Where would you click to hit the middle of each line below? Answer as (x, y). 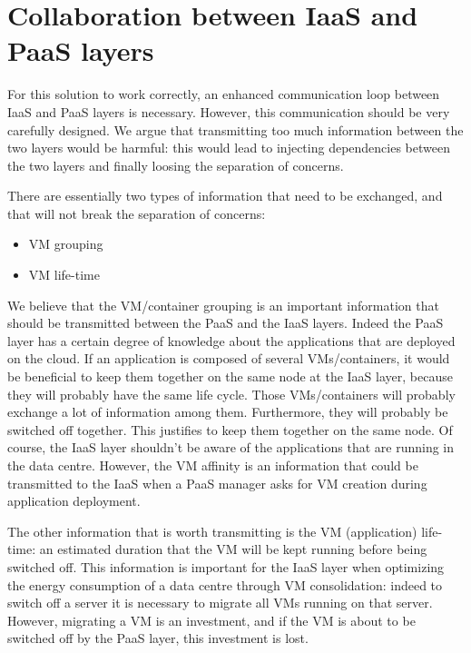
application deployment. (74, 501)
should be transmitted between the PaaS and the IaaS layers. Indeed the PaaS (226, 323)
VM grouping (66, 244)
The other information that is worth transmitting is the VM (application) (212, 531)
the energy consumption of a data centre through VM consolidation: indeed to (225, 584)
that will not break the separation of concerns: (137, 213)
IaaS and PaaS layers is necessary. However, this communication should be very (229, 111)
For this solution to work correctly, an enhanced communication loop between (224, 94)
